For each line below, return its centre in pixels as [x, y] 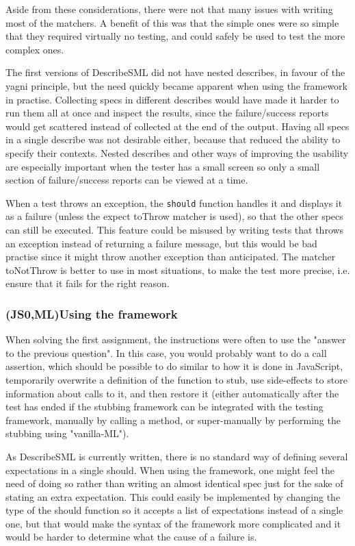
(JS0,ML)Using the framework [92, 313]
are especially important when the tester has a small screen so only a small [163, 166]
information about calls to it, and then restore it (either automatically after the [172, 393]
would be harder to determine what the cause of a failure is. [131, 537]
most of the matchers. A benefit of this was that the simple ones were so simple [172, 22]
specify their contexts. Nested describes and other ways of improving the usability [177, 152]
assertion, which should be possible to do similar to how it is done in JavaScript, [174, 366]
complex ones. [35, 49]
